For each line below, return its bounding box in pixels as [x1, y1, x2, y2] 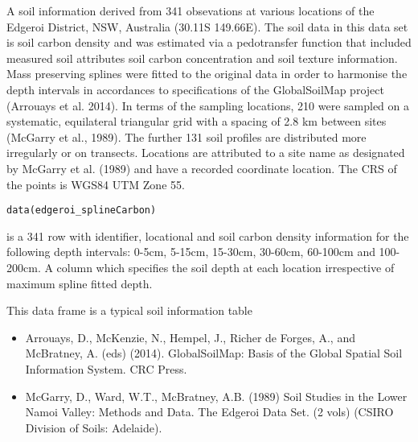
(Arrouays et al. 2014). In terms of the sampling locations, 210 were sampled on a [6, 97, 410, 114]
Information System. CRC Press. [25, 360, 187, 377]
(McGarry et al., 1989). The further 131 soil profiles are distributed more [6, 128, 367, 145]
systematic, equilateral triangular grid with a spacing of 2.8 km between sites [6, 113, 387, 130]
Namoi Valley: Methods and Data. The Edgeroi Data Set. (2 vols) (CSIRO [25, 403, 394, 420]
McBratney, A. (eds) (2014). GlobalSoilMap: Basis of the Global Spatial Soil [25, 345, 403, 361]
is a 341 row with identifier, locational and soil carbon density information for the [6, 227, 409, 244]
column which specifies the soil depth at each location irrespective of [56, 258, 395, 275]
